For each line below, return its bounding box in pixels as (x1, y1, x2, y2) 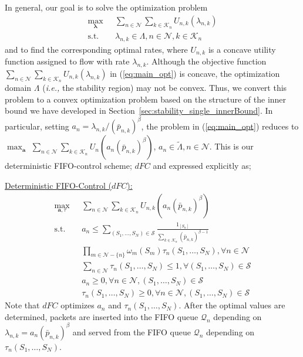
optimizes (60, 299, 95, 311)
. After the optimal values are (179, 299, 285, 311)
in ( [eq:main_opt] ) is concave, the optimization (110, 67, 280, 79)
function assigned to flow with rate (5, 55, 130, 67)
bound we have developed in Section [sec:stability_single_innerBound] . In (5, 104, 273, 117)
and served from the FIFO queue (72, 325, 191, 338)
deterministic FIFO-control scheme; (5, 159, 132, 172)
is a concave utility (208, 43, 276, 55)
